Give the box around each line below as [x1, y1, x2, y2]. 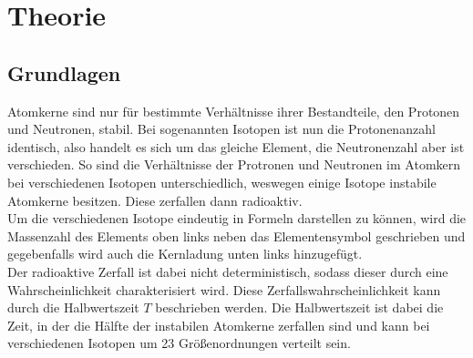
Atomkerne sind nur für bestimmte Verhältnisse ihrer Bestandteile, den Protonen [7, 101, 460, 120]
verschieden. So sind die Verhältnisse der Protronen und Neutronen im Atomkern [7, 155, 461, 174]
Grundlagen [7, 58, 121, 87]
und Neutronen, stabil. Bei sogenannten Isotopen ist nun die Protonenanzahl [7, 119, 436, 138]
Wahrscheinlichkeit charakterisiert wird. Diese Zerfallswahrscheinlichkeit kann [7, 280, 441, 299]
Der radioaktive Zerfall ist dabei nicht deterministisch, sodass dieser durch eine [7, 261, 448, 281]
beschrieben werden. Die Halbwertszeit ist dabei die [155, 298, 444, 317]
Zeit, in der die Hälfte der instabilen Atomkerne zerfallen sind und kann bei [7, 315, 430, 334]
